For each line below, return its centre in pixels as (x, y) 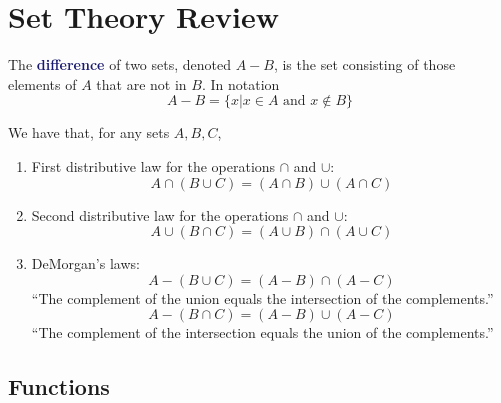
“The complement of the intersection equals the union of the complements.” (262, 332)
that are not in (141, 83)
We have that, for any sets (89, 132)
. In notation (240, 83)
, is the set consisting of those (364, 64)
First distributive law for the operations (153, 165)
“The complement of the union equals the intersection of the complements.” (262, 297)
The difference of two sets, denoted (119, 64)
